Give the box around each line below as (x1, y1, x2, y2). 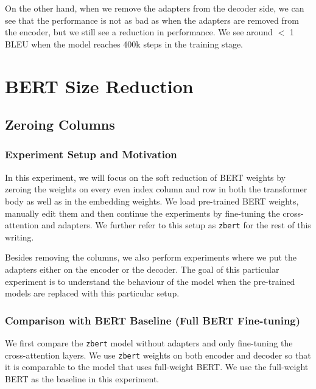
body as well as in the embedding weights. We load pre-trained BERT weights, (5, 194, 299, 207)
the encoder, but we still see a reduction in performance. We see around (5, 26, 273, 38)
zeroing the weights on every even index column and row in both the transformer (5, 183, 307, 195)
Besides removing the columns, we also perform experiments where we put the (5, 251, 297, 264)
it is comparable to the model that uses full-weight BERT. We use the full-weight (5, 360, 309, 373)
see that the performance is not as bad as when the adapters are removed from (5, 13, 299, 26)
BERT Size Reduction (5, 73, 194, 98)
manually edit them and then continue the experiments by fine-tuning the (5, 206, 280, 219)
